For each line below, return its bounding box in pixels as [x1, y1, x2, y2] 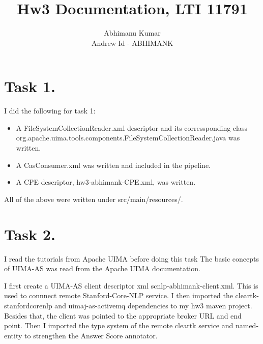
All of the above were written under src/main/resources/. [4, 193, 183, 204]
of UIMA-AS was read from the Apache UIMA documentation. [4, 263, 200, 274]
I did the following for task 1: [4, 105, 96, 116]
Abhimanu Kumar [104, 27, 161, 38]
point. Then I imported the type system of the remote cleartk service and [4, 320, 233, 331]
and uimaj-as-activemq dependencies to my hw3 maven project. [54, 300, 252, 310]
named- [235, 320, 259, 331]
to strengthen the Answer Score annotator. [24, 330, 158, 340]
